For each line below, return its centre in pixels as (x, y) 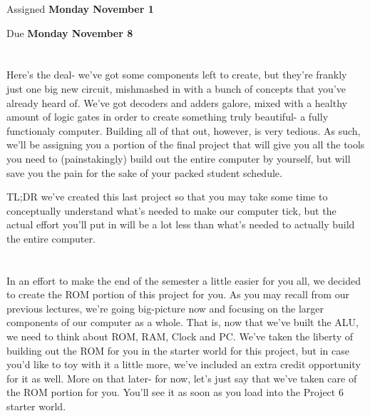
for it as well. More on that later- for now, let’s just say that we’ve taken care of (182, 378)
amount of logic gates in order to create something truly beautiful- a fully (168, 117)
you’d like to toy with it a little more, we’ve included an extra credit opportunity (184, 364)
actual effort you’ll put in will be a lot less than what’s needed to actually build (181, 224)
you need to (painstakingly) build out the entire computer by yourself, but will (179, 158)
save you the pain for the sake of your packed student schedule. (144, 172)
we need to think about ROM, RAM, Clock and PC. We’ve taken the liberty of (180, 336)
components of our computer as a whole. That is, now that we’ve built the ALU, (183, 322)
